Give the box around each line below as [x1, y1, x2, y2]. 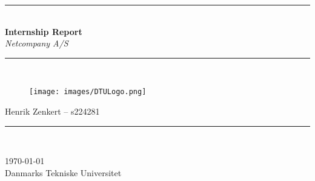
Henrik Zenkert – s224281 [5, 105, 100, 118]
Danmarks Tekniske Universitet [5, 166, 122, 179]
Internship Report [5, 25, 82, 37]
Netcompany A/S [5, 37, 68, 49]
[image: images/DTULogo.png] [29, 87, 147, 97]
